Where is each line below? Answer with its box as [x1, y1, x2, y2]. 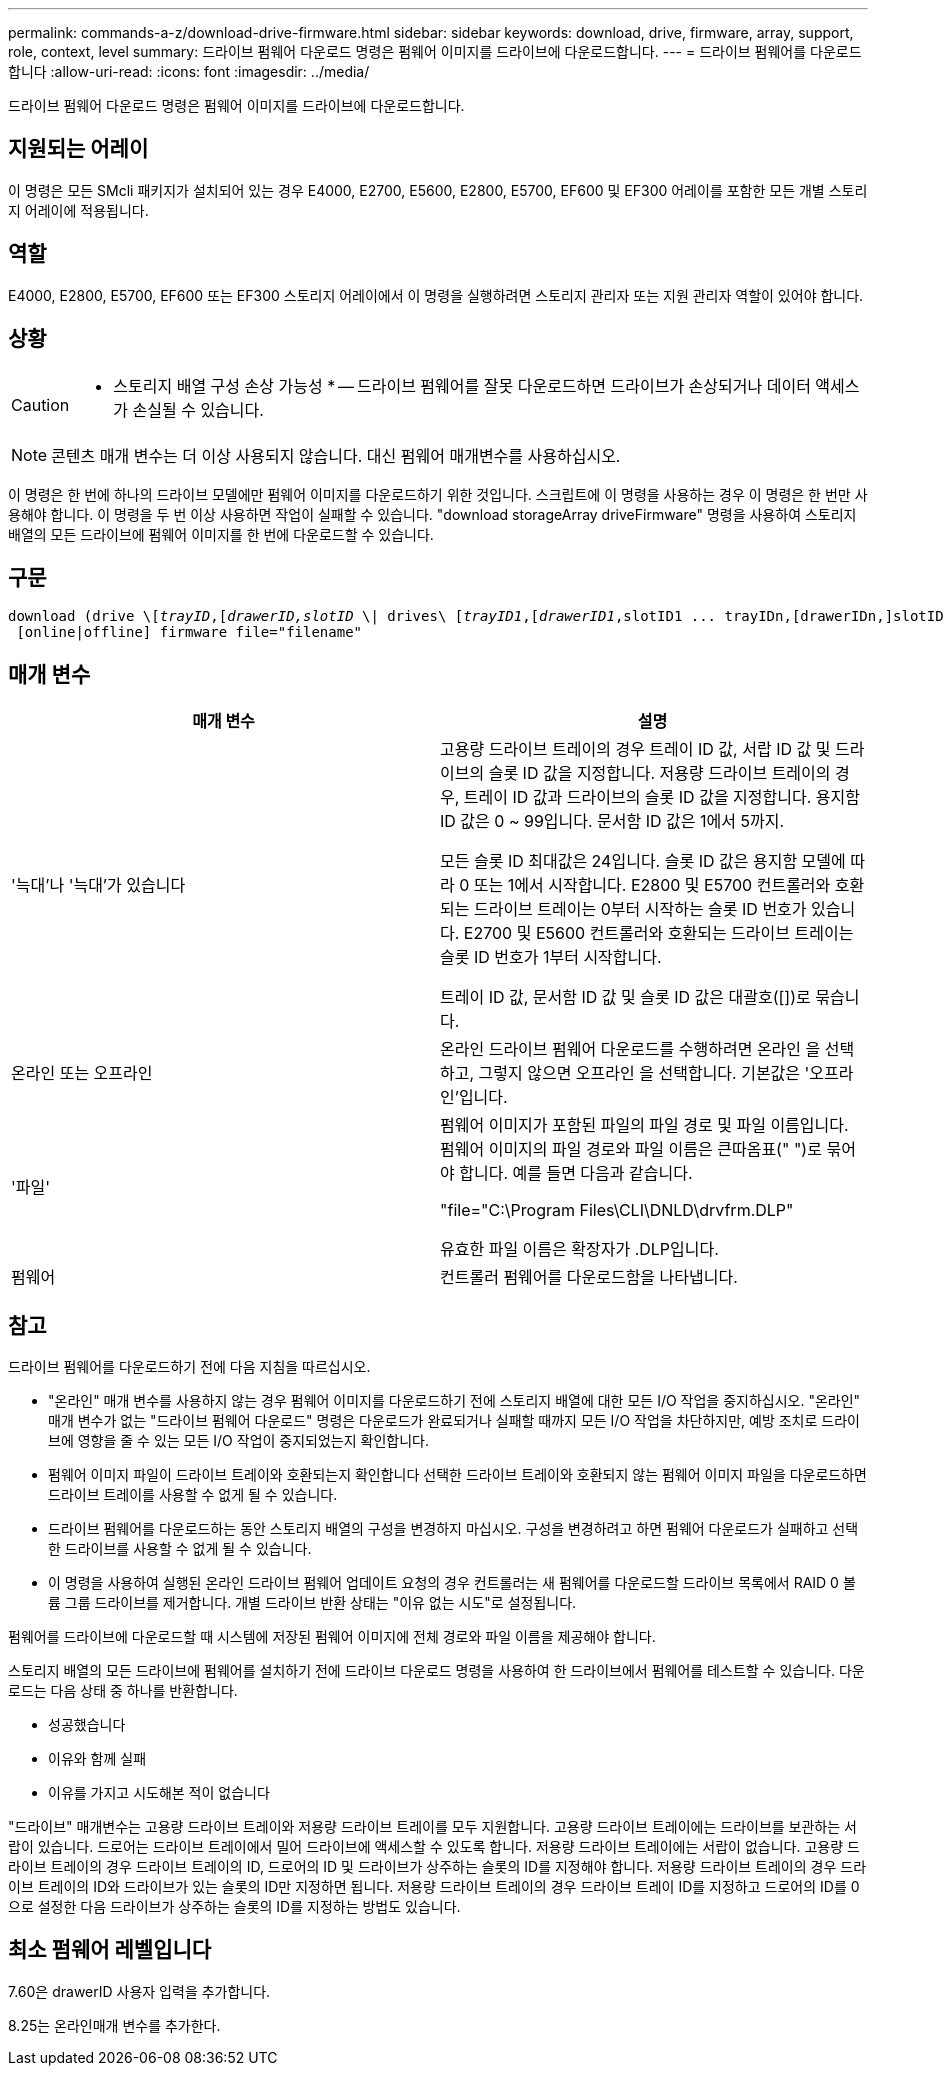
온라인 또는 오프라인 [11, 1063, 153, 1084]
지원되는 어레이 [8, 136, 149, 162]
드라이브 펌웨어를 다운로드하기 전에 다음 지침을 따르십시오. [8, 1358, 371, 1376]
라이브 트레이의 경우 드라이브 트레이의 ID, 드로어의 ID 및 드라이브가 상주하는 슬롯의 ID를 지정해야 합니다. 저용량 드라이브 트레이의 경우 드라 [8, 1858, 867, 1876]
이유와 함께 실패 [48, 1750, 147, 1768]
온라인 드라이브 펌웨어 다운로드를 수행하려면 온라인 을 [440, 1039, 821, 1060]
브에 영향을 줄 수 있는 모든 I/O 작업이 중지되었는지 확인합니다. [48, 1432, 429, 1450]
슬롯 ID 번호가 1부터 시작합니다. [440, 947, 662, 968]
